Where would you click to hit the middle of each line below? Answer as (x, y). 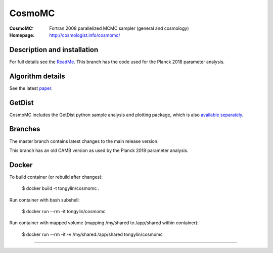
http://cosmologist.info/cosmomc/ (85, 35)
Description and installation (54, 50)
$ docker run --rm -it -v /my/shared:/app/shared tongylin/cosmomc (92, 234)
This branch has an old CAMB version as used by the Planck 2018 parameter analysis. (99, 150)
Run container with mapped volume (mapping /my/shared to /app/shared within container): (104, 223)
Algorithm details (37, 76)
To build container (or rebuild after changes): (56, 177)
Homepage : (22, 35)
